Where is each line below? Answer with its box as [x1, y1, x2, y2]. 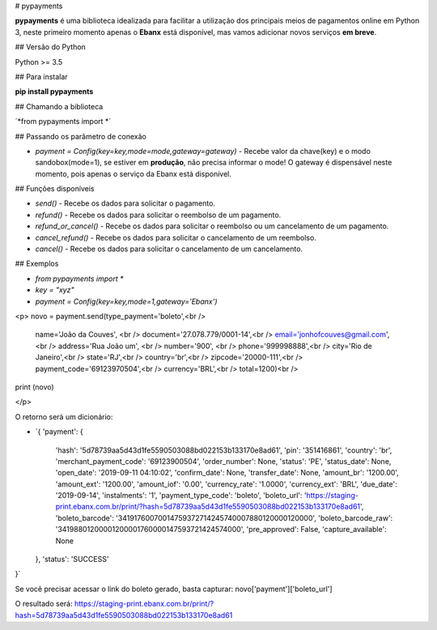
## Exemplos [15, 259, 59, 269]
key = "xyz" [35, 285, 74, 295]
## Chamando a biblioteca [15, 101, 104, 111]
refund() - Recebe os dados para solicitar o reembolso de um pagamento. [35, 210, 282, 219]
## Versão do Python [15, 42, 87, 52]
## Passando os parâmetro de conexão [15, 131, 147, 141]
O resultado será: [15, 599, 73, 609]
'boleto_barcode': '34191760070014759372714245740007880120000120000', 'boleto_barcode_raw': [55, 513, 393, 522]
